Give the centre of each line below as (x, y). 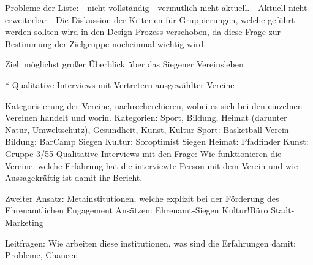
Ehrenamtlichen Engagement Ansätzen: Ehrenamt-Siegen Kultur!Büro (137, 210)
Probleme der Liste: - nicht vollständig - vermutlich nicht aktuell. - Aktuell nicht (156, 7)
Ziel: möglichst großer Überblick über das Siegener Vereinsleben (124, 64)
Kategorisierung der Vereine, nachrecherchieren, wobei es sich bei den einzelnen (154, 105)
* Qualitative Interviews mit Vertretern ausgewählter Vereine (120, 84)
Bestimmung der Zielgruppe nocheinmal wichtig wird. (106, 43)
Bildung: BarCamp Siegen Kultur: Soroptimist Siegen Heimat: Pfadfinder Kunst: (157, 141)
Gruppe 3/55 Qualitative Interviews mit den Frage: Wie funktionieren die (143, 153)
